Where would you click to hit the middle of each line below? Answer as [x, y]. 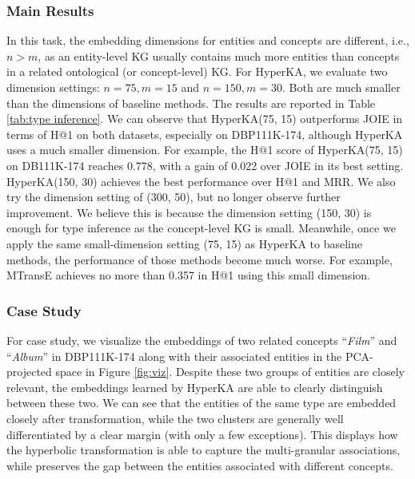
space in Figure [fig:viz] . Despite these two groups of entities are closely [230, 372]
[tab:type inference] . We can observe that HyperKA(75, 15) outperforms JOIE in [205, 119]
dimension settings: [53, 87]
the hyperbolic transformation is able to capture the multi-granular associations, [204, 450]
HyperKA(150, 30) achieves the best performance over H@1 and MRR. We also [201, 181]
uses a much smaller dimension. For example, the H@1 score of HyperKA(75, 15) [205, 150]
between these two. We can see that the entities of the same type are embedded [202, 403]
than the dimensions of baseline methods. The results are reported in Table [191, 103]
